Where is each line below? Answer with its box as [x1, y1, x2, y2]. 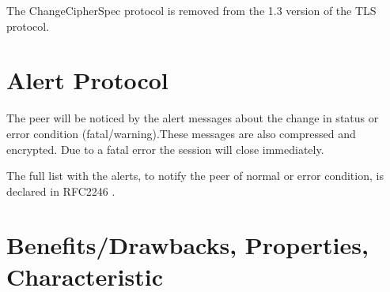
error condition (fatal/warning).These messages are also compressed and [6, 125, 356, 141]
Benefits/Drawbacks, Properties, [6, 229, 369, 261]
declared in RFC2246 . [6, 182, 115, 199]
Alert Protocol [6, 64, 168, 96]
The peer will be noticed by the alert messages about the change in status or [6, 110, 379, 126]
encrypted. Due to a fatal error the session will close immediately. [6, 140, 324, 157]
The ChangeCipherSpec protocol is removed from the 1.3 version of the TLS [6, 2, 377, 18]
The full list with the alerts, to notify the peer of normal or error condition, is [6, 167, 384, 184]
